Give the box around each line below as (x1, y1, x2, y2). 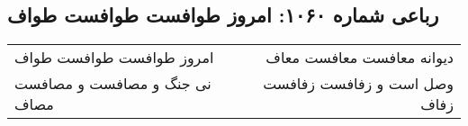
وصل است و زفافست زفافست (263, 73, 454, 94)
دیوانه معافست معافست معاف (265, 47, 454, 68)
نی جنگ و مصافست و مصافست (14, 73, 211, 94)
